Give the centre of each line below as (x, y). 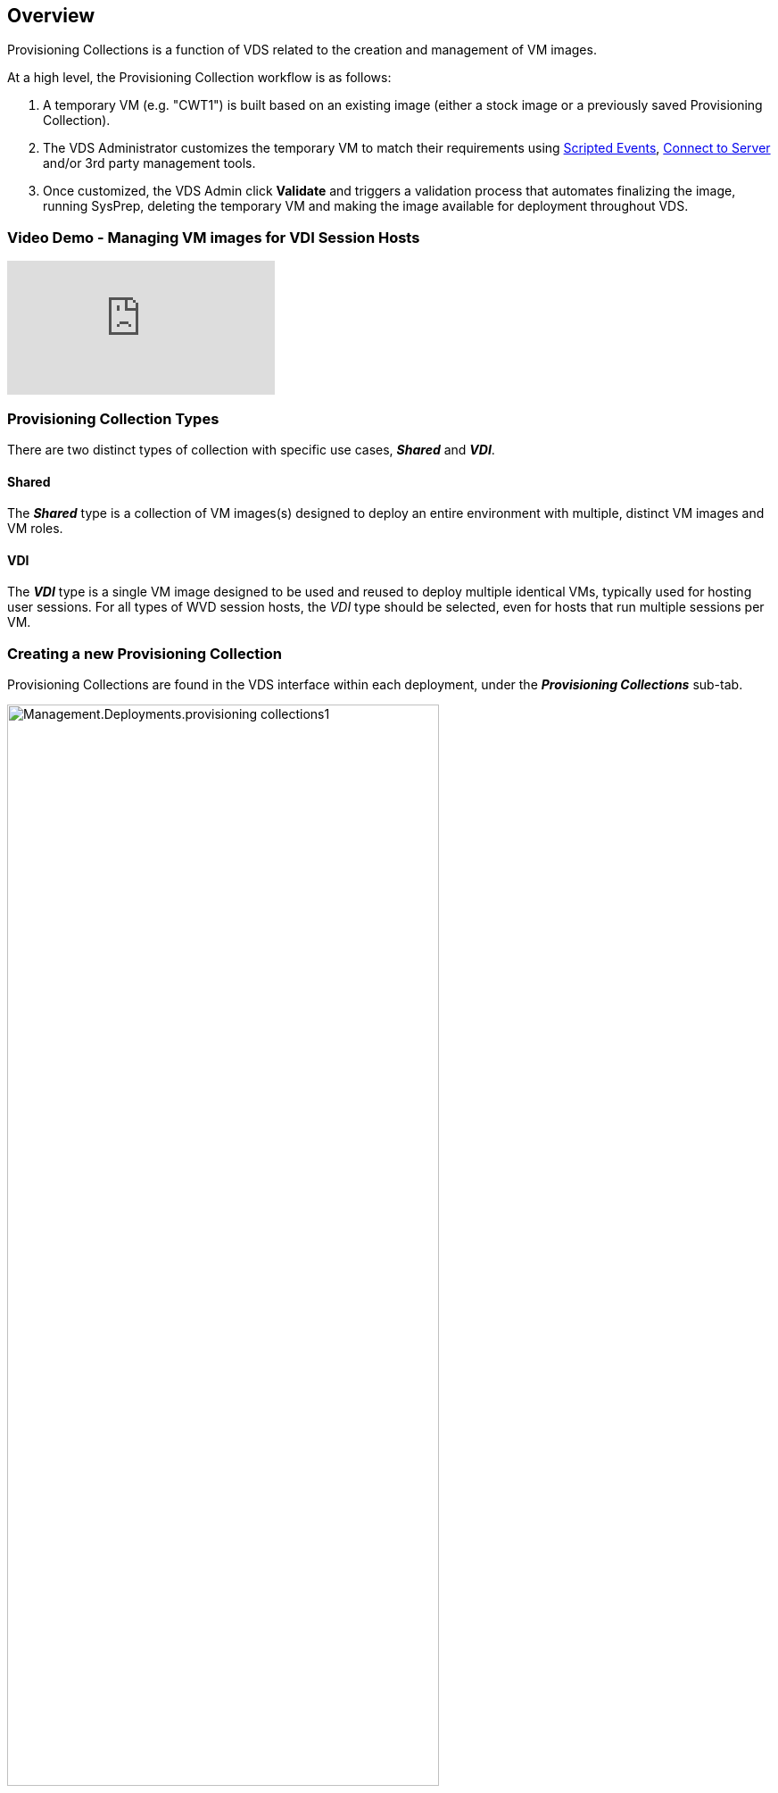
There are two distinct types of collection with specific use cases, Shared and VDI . (251, 449)
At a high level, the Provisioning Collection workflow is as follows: (199, 78)
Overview (51, 16)
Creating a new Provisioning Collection (145, 653)
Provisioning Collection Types (113, 418)
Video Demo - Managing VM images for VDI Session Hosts (214, 237)
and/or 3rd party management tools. (149, 163)
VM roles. (35, 529)
